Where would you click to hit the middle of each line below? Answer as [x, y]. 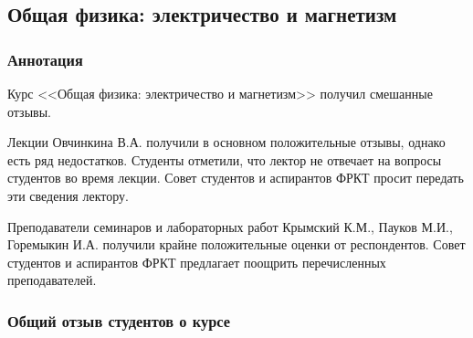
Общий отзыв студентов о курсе [119, 320]
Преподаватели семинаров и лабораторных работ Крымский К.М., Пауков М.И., [230, 226]
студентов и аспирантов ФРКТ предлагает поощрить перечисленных [197, 262]
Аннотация [45, 59]
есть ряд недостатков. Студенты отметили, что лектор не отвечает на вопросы [225, 159]
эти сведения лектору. [68, 195]
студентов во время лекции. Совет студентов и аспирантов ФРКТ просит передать [236, 178]
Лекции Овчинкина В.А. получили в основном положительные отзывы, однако [226, 142]
